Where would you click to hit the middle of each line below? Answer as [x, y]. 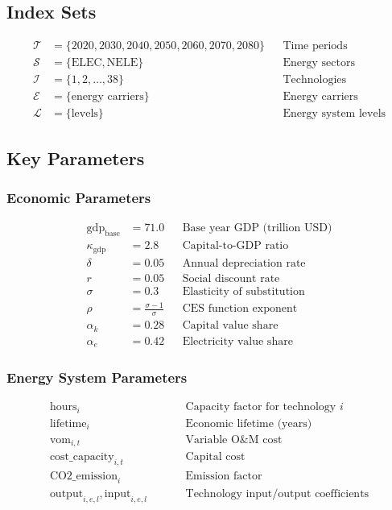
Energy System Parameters [97, 377]
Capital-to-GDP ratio [235, 246]
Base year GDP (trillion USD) [257, 228]
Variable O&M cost [234, 440]
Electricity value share [237, 341]
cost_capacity [82, 457]
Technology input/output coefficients [277, 494]
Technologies [315, 80]
